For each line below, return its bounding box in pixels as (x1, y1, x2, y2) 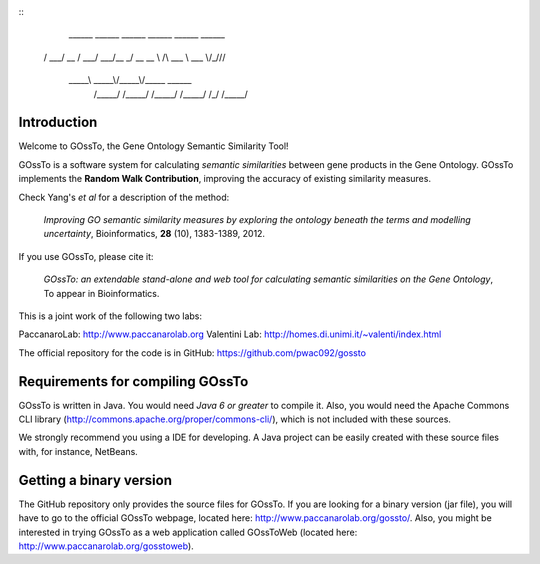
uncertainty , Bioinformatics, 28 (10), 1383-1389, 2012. (43, 228, 265, 240)
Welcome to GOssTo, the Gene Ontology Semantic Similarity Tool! (18, 140, 289, 152)
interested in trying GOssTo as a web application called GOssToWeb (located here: (18, 526, 358, 538)
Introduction (18, 114, 98, 131)
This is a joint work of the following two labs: (18, 310, 202, 322)
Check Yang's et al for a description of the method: (18, 191, 230, 203)
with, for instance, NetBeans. (18, 445, 139, 457)
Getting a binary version (18, 471, 172, 489)
